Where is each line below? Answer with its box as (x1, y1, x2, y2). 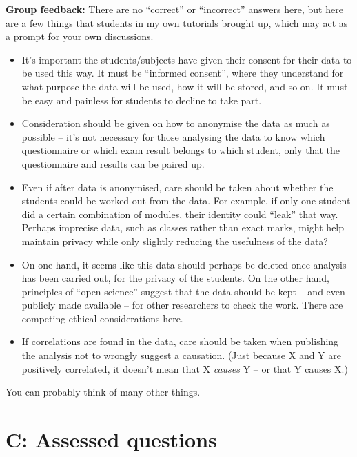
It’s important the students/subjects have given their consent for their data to (21, 52, 352, 66)
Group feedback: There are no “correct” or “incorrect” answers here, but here (6, 2, 343, 16)
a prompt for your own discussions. (6, 29, 154, 43)
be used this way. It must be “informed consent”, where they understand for (21, 66, 344, 80)
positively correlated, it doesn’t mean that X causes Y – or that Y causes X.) (21, 361, 348, 376)
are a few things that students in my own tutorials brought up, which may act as (6, 15, 348, 30)
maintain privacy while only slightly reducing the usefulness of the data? (21, 233, 328, 248)
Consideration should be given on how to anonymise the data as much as (21, 116, 330, 130)
